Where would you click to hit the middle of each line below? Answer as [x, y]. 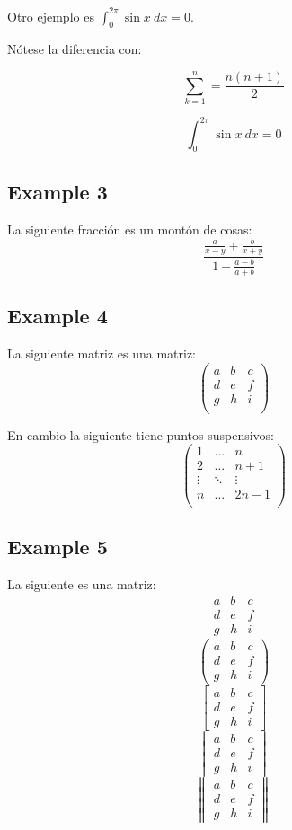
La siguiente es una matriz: [82, 583]
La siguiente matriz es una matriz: [102, 353]
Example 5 [58, 546]
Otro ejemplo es [51, 16]
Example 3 [58, 191]
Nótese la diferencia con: [75, 49]
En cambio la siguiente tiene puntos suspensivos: [141, 434]
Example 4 [58, 316]
